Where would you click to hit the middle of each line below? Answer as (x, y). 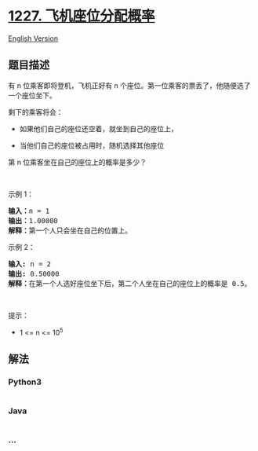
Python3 (25, 382)
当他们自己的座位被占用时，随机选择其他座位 (92, 145)
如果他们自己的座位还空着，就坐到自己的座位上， (98, 128)
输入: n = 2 (30, 264)
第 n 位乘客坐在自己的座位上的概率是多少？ (78, 162)
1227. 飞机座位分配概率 (82, 16)
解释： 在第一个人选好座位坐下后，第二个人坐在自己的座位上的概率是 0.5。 (130, 283)
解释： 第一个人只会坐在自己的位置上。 (70, 230)
